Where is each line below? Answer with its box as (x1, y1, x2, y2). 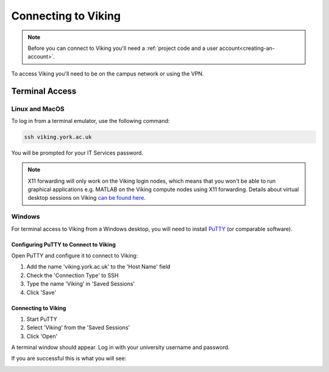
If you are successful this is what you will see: (11, 355, 127, 362)
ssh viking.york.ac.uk (24, 133, 92, 140)
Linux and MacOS (11, 104, 65, 113)
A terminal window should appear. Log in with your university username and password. (11, 344, 230, 351)
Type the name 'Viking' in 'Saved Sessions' (26, 280, 135, 287)
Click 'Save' (26, 289, 57, 296)
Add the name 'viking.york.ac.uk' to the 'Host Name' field (26, 263, 171, 270)
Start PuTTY (26, 315, 57, 323)
